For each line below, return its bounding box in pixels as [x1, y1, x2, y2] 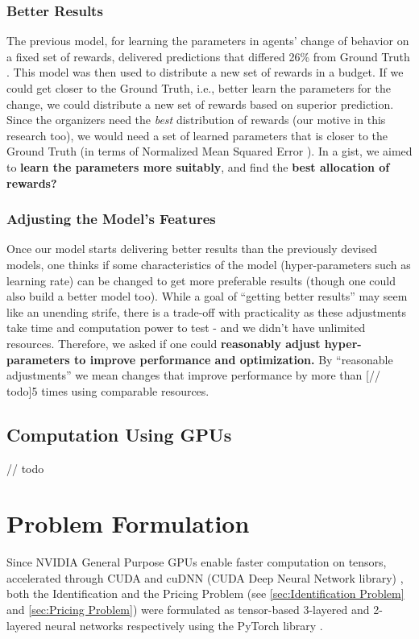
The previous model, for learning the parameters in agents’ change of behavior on [6, 32, 409, 49]
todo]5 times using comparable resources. [6, 382, 209, 399]
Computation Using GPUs [6, 421, 232, 446]
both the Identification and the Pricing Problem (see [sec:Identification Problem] [6, 585, 404, 602]
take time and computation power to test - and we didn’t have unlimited [6, 319, 366, 336]
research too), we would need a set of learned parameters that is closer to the [6, 127, 388, 143]
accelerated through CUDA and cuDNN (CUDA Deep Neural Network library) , [6, 569, 404, 586]
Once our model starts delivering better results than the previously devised [6, 240, 377, 257]
